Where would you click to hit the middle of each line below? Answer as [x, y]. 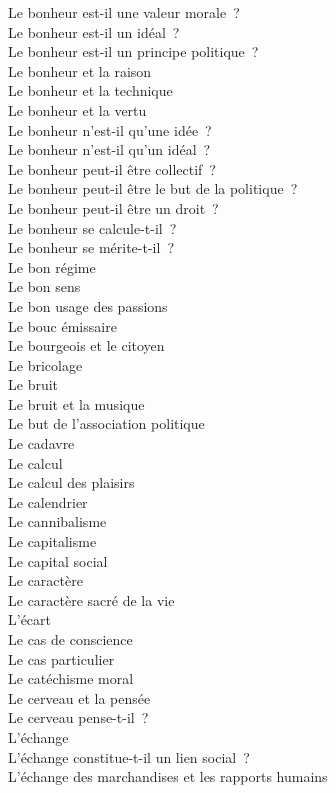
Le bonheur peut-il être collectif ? [112, 168]
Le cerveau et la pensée [79, 697]
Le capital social [58, 560]
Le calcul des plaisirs [71, 482]
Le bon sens [44, 286]
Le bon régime [52, 266]
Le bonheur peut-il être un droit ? [113, 207]
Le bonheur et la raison [80, 70]
